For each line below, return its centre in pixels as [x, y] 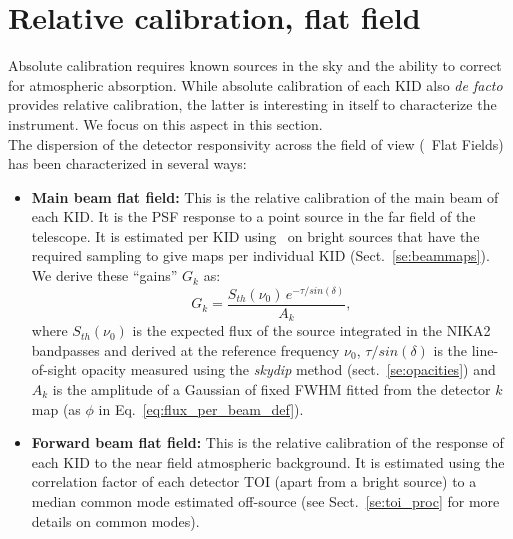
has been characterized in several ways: [127, 163]
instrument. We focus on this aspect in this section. [165, 123]
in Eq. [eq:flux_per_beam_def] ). [201, 408]
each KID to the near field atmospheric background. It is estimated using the [268, 461]
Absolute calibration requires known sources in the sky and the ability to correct [255, 65]
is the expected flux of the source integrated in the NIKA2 [311, 330]
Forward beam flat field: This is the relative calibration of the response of [267, 442]
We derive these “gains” [104, 275]
